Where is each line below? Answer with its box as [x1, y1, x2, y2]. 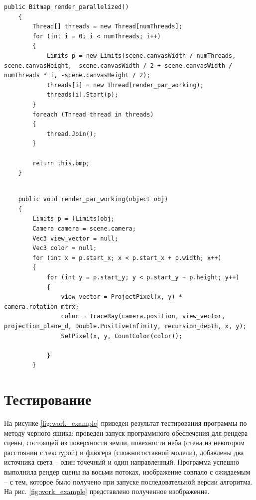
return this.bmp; [32, 159, 90, 167]
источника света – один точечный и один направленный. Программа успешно [4, 457, 240, 467]
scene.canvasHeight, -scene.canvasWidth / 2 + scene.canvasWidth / [4, 62, 233, 69]
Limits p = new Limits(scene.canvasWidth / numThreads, [46, 52, 236, 59]
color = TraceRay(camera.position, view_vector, [61, 313, 225, 320]
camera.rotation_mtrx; [4, 303, 79, 310]
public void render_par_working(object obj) [18, 196, 168, 203]
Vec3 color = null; [32, 245, 97, 252]
